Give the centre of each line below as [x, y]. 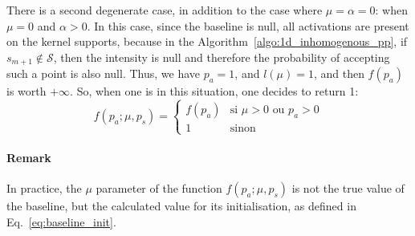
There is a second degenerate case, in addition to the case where [165, 10]
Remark [29, 157]
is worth [26, 91]
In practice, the [44, 188]
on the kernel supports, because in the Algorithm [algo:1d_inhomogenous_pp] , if [207, 41]
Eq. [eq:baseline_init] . [61, 221]
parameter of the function [159, 188]
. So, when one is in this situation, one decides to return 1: [214, 91]
